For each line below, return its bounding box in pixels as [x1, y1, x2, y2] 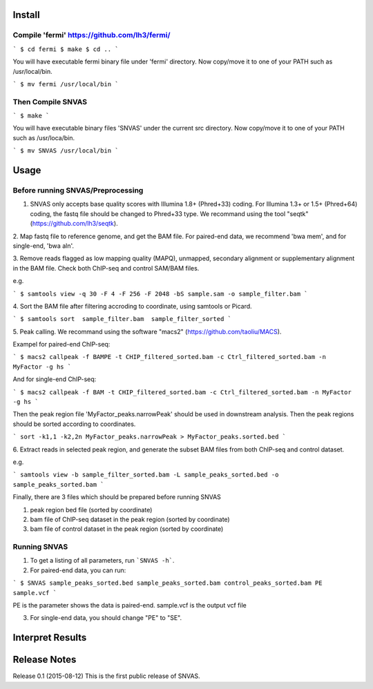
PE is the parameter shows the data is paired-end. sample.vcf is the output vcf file [12, 601, 247, 610]
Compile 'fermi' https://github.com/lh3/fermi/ [12, 30, 171, 40]
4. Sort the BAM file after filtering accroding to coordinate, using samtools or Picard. [12, 302, 252, 310]
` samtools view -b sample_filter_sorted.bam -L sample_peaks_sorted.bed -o [12, 471, 279, 479]
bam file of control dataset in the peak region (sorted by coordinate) [30, 525, 224, 533]
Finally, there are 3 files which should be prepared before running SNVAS [12, 493, 221, 501]
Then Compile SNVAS [12, 97, 88, 106]
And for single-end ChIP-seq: [12, 375, 97, 383]
